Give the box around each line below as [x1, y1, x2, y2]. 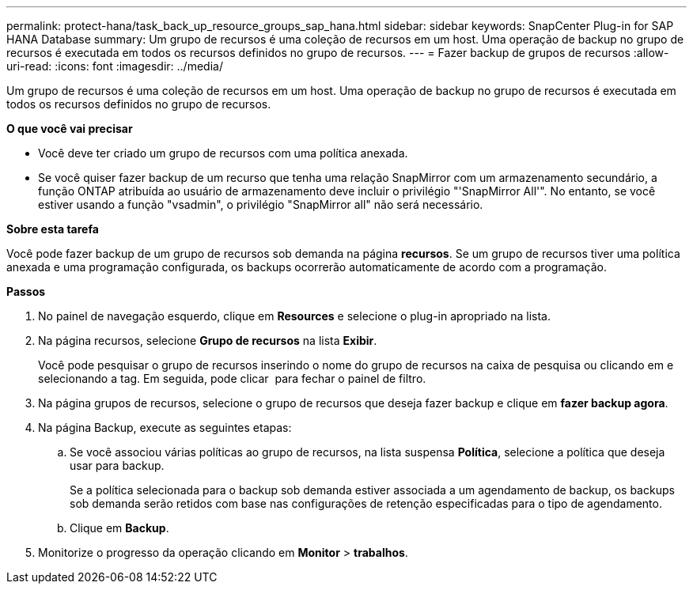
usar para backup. [70, 459, 165, 472]
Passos [6, 285, 46, 298]
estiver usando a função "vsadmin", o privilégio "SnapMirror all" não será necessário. [38, 198, 483, 211]
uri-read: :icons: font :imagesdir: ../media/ [6, 59, 223, 73]
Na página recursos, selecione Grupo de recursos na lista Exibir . [38, 334, 377, 347]
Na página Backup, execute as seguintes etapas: [38, 421, 292, 434]
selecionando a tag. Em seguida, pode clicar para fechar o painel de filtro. [38, 372, 426, 385]
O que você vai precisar [6, 122, 133, 135]
